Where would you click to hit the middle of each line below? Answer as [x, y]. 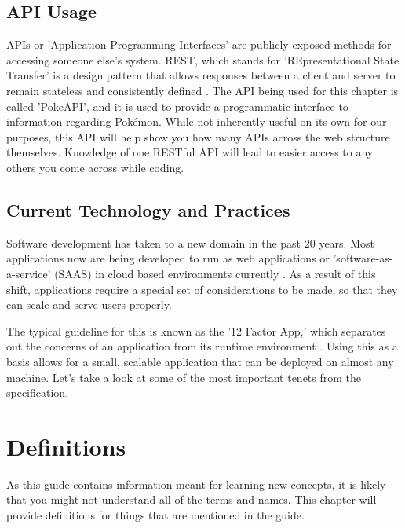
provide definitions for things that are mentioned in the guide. [155, 515]
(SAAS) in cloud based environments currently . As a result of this [215, 273]
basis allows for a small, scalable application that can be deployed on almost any [200, 361]
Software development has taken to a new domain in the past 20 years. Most [190, 242]
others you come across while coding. [95, 167]
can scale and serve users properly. [89, 304]
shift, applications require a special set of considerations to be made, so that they [202, 289]
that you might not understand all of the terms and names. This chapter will [192, 499]
